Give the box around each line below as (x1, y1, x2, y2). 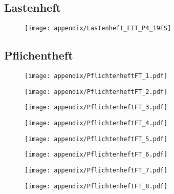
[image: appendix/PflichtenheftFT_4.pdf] (25, 120, 168, 127)
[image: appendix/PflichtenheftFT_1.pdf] (25, 72, 168, 80)
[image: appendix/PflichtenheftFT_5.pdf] (25, 135, 168, 143)
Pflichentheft (4, 47, 73, 63)
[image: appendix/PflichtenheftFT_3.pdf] (25, 104, 168, 111)
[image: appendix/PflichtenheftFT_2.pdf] (25, 88, 168, 95)
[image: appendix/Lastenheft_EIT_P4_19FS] (25, 25, 171, 32)
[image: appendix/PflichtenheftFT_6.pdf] (25, 151, 168, 159)
